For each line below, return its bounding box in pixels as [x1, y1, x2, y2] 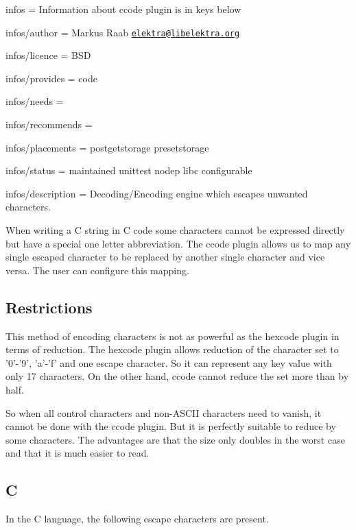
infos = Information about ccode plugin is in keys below [5, 2, 241, 16]
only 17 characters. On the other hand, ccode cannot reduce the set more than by [5, 369, 349, 383]
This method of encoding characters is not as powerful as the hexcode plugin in [5, 328, 340, 343]
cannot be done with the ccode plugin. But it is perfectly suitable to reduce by [5, 419, 336, 433]
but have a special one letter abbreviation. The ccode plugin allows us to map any [5, 236, 351, 250]
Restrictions [5, 296, 93, 317]
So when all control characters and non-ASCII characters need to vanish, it [5, 405, 322, 420]
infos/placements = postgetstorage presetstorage [5, 140, 209, 154]
